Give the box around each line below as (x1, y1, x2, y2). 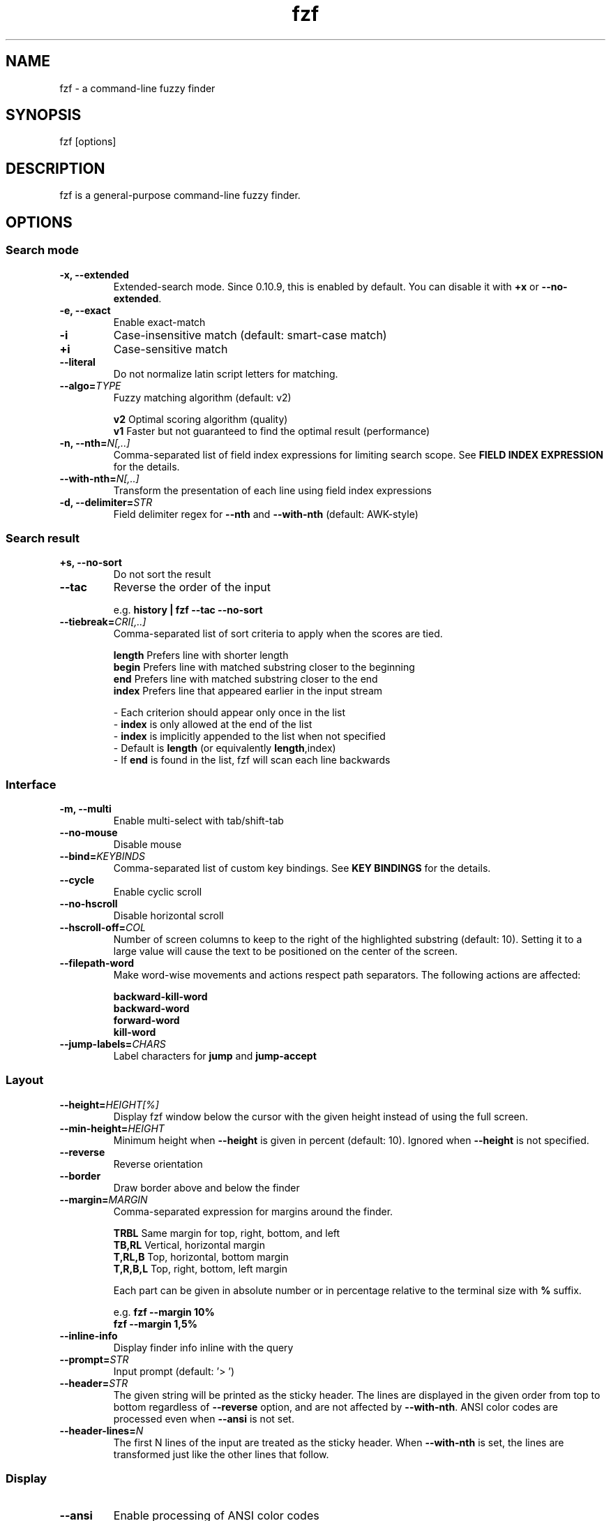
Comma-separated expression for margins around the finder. (113, 1205, 393, 1217)
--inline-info (59, 1329, 118, 1342)
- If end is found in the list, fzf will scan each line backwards (113, 754, 391, 766)
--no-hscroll (59, 898, 118, 910)
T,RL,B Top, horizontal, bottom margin (113, 1250, 289, 1263)
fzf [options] (59, 135, 116, 148)
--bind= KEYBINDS (59, 850, 146, 862)
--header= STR (59, 1377, 128, 1389)
